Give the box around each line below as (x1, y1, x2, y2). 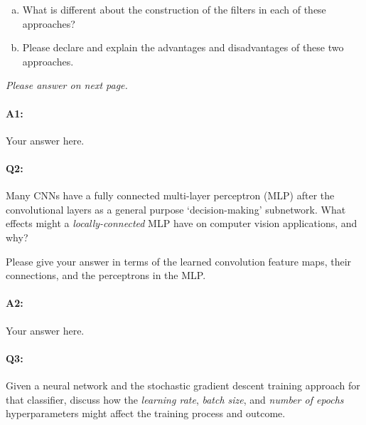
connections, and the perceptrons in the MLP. (6, 268, 206, 283)
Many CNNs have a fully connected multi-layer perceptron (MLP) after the (6, 188, 335, 203)
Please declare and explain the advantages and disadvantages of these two (22, 40, 344, 55)
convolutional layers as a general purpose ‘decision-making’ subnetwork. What (6, 201, 346, 216)
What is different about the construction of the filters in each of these (22, 2, 326, 16)
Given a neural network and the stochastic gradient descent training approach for (6, 377, 360, 392)
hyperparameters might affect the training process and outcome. (6, 406, 286, 421)
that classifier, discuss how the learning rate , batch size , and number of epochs (6, 392, 344, 406)
